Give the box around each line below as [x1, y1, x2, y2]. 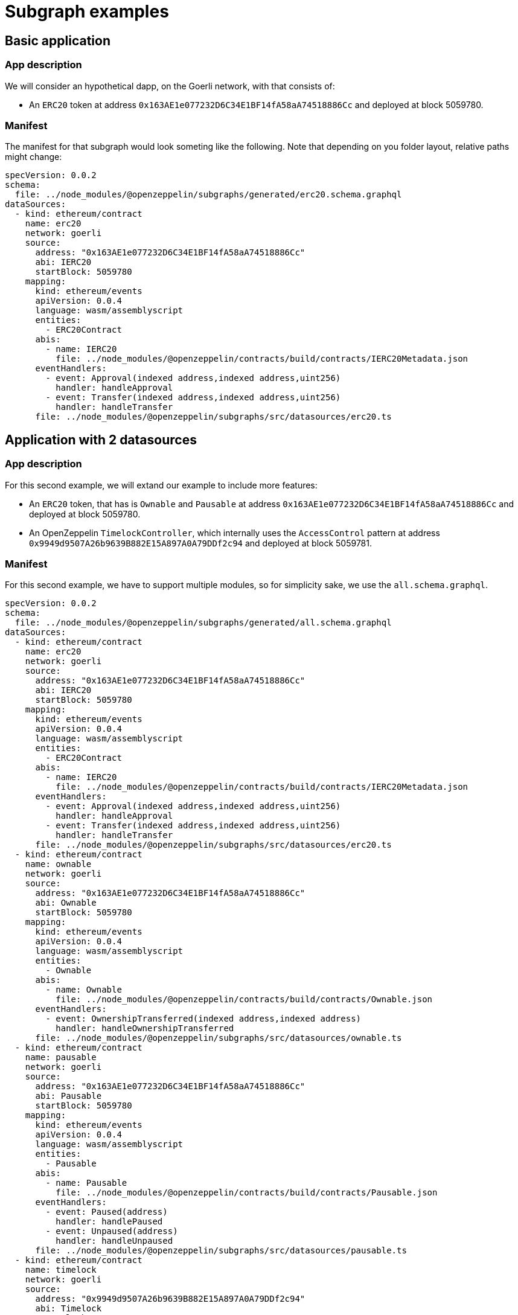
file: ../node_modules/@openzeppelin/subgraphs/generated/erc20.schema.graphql [14, 190, 402, 200]
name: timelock [25, 1265, 97, 1275]
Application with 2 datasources [5, 432, 197, 447]
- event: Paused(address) [45, 1207, 168, 1217]
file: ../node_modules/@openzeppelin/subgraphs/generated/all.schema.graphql [14, 618, 392, 628]
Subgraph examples [5, 1, 169, 22]
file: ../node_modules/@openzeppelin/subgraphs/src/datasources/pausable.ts [35, 1246, 407, 1256]
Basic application [5, 33, 111, 48]
